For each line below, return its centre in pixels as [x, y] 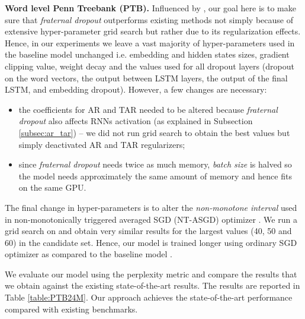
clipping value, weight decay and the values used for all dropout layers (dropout [150, 66]
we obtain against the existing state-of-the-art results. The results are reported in [152, 285]
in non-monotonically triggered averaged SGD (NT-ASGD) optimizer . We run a [151, 219]
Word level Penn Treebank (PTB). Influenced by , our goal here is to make [150, 8]
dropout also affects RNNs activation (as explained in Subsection [136, 121]
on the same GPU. [52, 187]
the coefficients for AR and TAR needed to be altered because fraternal [148, 109]
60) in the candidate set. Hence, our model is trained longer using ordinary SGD [151, 242]
